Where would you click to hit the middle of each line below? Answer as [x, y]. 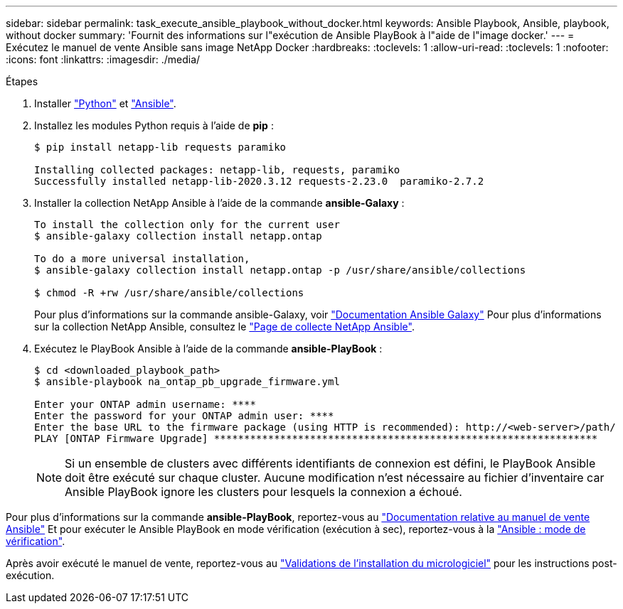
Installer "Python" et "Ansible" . [105, 103]
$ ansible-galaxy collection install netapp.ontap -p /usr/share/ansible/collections [280, 270]
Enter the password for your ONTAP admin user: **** [184, 416]
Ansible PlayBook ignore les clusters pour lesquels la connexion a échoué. [263, 492]
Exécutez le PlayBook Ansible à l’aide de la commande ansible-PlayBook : [208, 349]
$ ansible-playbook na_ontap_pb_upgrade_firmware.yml [187, 382]
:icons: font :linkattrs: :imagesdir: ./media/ [103, 59]
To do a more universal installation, [142, 259]
